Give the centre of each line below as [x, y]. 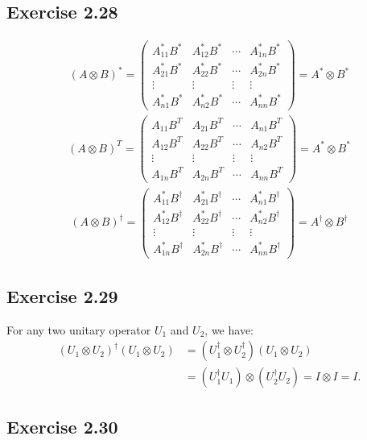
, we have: [229, 329]
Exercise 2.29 [62, 295]
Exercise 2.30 [62, 426]
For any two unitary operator [79, 329]
